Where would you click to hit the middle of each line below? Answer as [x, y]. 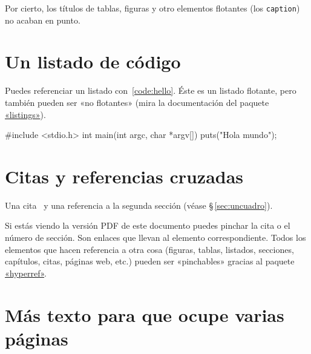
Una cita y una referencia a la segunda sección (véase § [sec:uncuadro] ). [139, 205]
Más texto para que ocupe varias [145, 314]
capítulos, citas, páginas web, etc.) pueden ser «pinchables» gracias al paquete [150, 261]
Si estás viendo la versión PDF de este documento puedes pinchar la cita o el [148, 225]
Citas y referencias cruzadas [124, 176]
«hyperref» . [26, 273]
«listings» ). [25, 114]
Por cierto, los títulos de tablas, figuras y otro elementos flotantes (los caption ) [152, 8]
